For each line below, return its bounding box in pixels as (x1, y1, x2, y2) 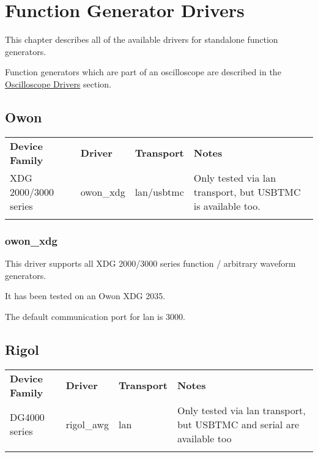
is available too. (193, 198, 261, 213)
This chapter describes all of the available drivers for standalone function (5, 33, 278, 46)
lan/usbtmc (135, 184, 184, 199)
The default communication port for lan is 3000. (5, 310, 185, 322)
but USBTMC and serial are (177, 417, 300, 431)
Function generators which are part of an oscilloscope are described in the (5, 65, 281, 78)
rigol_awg (65, 417, 109, 431)
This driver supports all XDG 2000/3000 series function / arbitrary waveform (5, 256, 296, 269)
